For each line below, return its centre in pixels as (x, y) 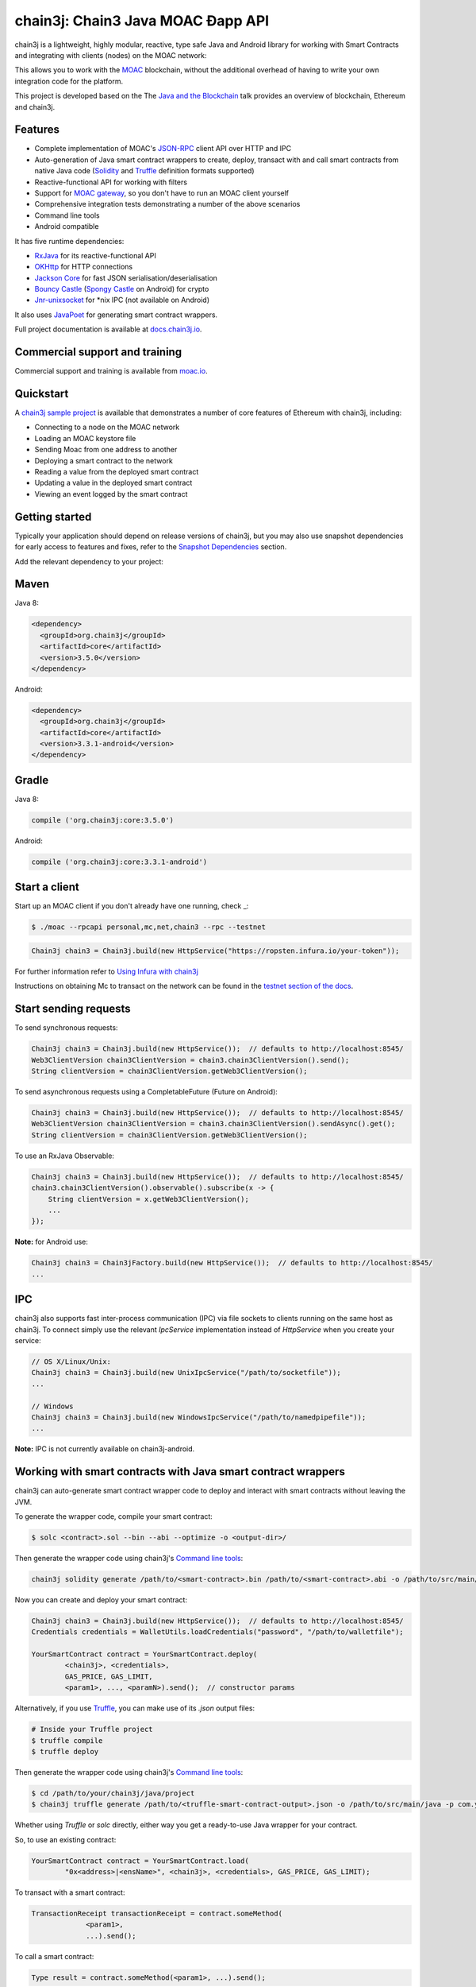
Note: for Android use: (52, 1242)
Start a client (47, 887)
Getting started (53, 517)
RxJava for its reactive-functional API (95, 255)
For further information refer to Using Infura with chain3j (106, 971)
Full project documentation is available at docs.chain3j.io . (108, 329)
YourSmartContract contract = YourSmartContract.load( (140, 1861)
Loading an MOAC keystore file (85, 438)
